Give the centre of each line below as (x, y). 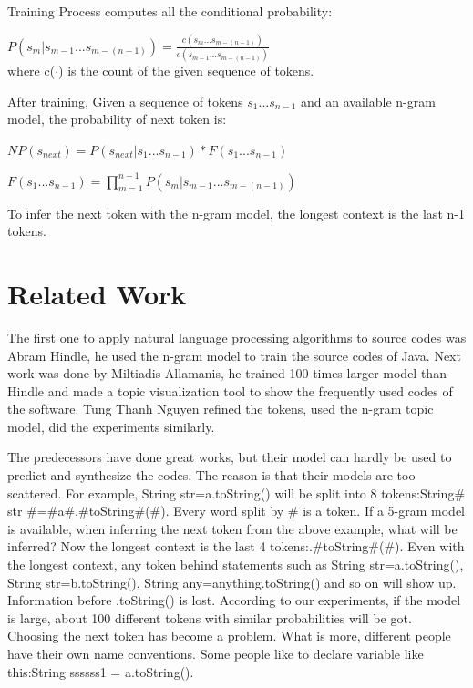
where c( (31, 71)
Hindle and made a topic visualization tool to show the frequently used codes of (230, 390)
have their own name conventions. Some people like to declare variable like (216, 653)
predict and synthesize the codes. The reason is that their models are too (211, 475)
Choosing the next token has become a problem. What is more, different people (229, 636)
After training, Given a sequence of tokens (125, 101)
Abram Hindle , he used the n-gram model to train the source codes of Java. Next (234, 355)
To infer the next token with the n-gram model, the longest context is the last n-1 (236, 213)
